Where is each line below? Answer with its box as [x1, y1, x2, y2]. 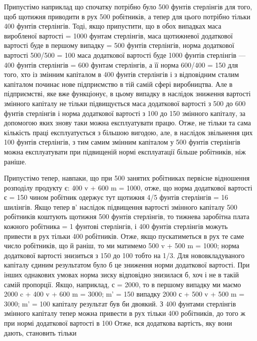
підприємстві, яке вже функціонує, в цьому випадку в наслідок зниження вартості [4, 88, 251, 99]
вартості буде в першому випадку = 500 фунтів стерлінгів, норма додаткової [4, 40, 235, 50]
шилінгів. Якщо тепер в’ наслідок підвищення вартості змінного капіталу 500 [4, 201, 237, 212]
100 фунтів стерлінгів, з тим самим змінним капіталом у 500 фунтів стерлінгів [4, 137, 241, 147]
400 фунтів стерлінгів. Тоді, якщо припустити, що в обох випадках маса [4, 21, 221, 31]
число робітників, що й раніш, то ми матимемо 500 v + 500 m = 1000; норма [4, 240, 239, 251]
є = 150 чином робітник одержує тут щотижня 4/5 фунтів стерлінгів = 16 [4, 192, 228, 202]
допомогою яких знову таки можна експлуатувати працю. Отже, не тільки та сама [4, 117, 251, 128]
